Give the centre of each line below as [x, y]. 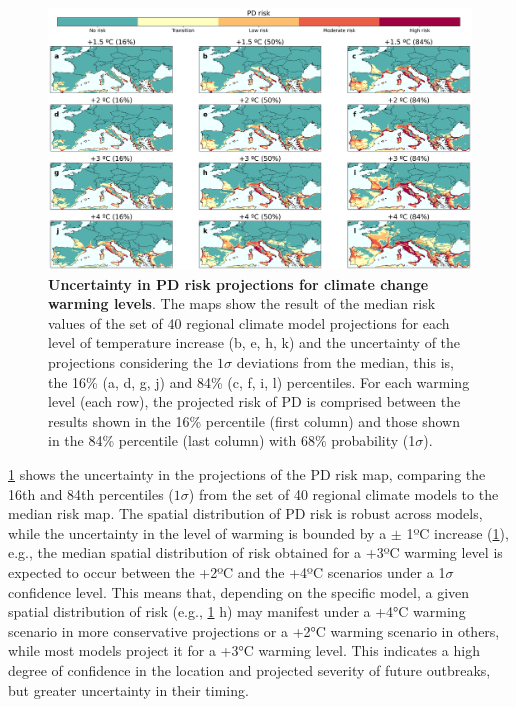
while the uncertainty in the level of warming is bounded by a [197, 532]
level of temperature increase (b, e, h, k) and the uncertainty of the [254, 342]
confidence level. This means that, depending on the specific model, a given [239, 591]
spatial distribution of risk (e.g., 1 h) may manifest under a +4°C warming [237, 611]
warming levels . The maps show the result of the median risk [242, 303]
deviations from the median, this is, [345, 362]
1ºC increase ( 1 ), [457, 532]
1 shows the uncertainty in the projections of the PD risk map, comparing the [247, 474]
